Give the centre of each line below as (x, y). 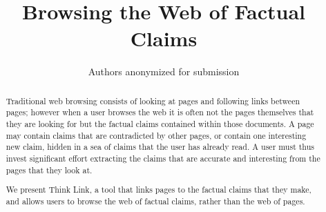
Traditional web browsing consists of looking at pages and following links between (153, 100)
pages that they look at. (49, 170)
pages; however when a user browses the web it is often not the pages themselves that (160, 112)
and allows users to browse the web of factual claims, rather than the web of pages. (155, 201)
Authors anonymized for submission (164, 71)
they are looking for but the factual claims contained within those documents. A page (160, 124)
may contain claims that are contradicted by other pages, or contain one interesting (156, 135)
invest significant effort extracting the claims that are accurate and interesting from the (163, 158)
